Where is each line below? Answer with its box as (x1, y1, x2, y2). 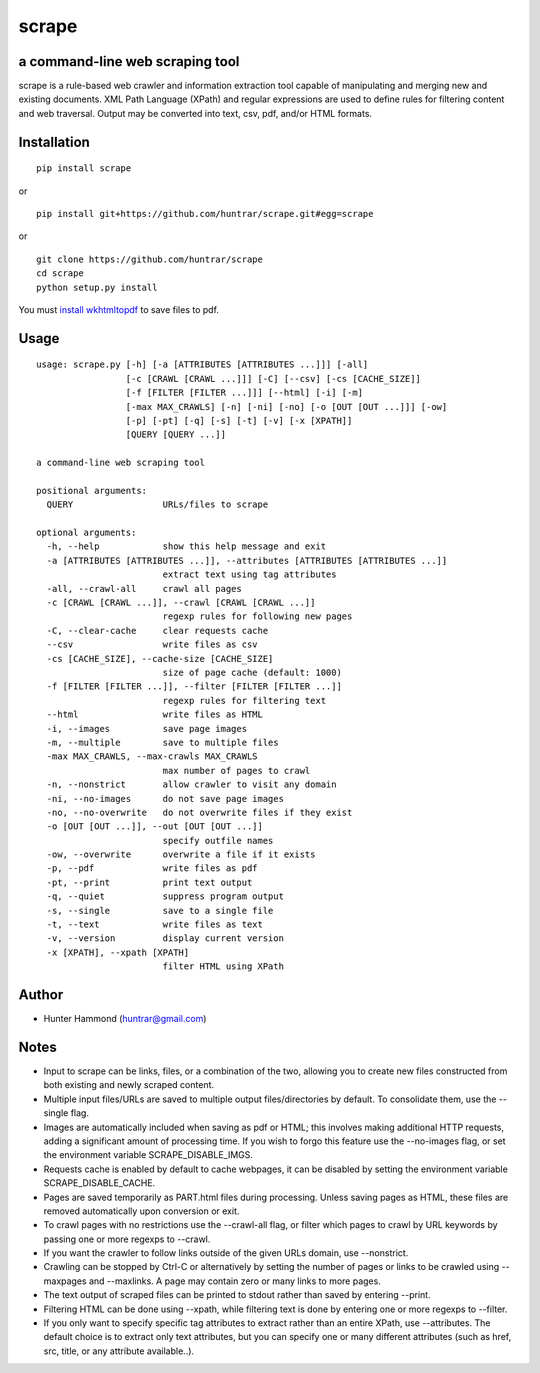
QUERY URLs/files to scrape (46, 499, 269, 510)
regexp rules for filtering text (162, 695, 327, 706)
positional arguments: (36, 485, 148, 496)
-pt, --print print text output (46, 876, 253, 888)
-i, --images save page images (46, 723, 248, 734)
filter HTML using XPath (162, 961, 285, 972)
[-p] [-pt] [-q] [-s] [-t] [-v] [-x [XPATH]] (125, 415, 353, 426)
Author (18, 986, 64, 1003)
